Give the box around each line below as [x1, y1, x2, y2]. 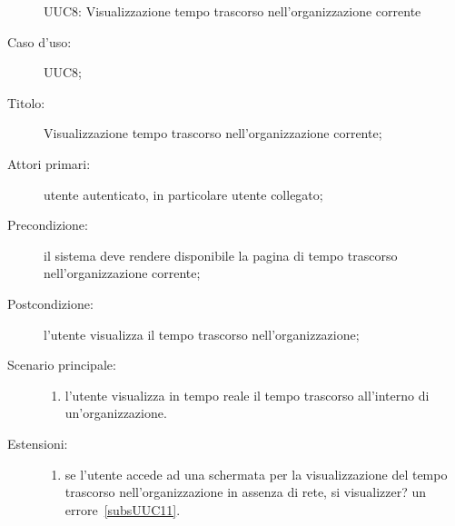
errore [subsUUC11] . [64, 500, 181, 519]
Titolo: [7, 93, 45, 112]
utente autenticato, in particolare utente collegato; [44, 184, 323, 203]
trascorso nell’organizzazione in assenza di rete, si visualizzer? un [64, 482, 427, 501]
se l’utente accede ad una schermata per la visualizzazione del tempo [64, 464, 448, 483]
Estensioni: [7, 433, 68, 452]
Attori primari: [7, 154, 91, 173]
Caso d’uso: [7, 32, 72, 51]
